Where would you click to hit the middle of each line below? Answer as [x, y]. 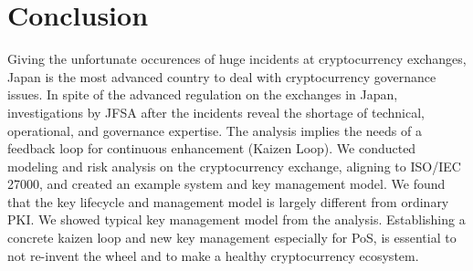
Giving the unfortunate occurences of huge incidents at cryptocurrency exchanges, [237, 59]
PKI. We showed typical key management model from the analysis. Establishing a [236, 219]
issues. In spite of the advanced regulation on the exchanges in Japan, [203, 94]
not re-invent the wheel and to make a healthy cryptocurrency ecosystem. [213, 255]
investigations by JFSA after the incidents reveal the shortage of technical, [216, 112]
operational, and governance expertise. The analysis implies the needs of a [215, 130]
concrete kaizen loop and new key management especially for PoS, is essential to [232, 238]
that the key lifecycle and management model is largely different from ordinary [228, 201]
